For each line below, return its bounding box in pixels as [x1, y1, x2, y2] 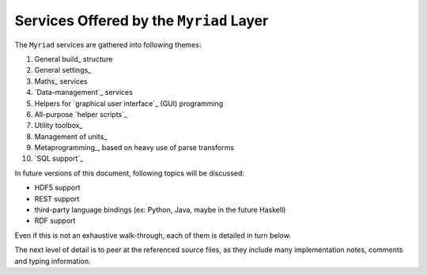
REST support [34, 194, 80, 203]
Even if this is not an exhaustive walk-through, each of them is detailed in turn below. [14, 230, 292, 240]
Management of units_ [34, 131, 108, 141]
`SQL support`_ [34, 154, 84, 164]
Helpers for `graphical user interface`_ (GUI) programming [34, 99, 224, 108]
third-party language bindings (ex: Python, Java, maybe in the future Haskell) [34, 205, 286, 215]
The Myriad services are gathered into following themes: [14, 40, 202, 49]
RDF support [34, 216, 76, 225]
